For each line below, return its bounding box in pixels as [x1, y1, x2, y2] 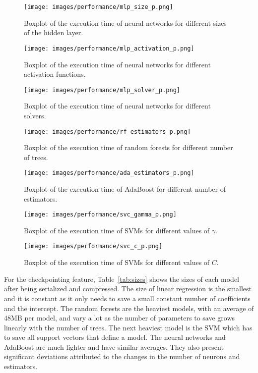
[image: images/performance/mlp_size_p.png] [24, 3, 173, 10]
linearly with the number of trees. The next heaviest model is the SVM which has [4, 322, 253, 332]
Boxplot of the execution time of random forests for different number [24, 142, 233, 153]
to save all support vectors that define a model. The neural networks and [4, 332, 226, 342]
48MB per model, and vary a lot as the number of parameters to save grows [4, 313, 235, 323]
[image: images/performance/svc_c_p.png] [24, 243, 163, 250]
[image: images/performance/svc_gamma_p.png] [24, 211, 177, 218]
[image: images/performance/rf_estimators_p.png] [24, 128, 191, 135]
